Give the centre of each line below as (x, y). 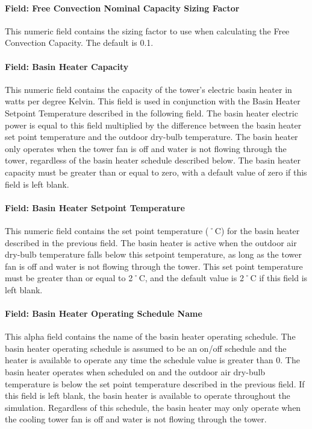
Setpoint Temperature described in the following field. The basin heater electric (151, 113)
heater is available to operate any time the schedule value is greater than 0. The (152, 360)
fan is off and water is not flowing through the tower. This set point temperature (154, 266)
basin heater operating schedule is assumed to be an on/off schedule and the (146, 348)
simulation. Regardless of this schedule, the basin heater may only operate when (153, 407)
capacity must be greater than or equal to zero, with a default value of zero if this (156, 172)
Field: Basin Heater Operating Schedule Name (104, 313)
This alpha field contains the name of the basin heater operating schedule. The (150, 336)
